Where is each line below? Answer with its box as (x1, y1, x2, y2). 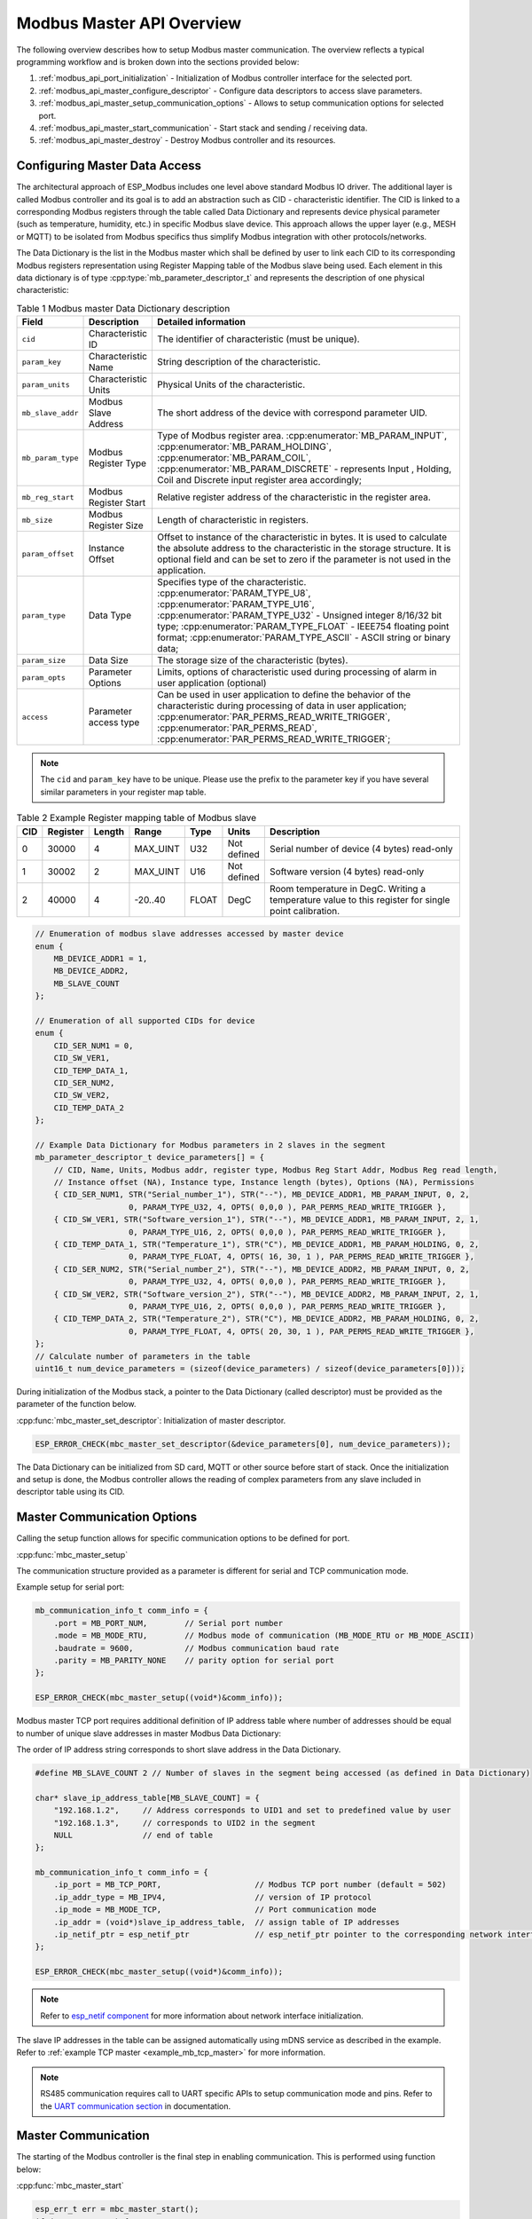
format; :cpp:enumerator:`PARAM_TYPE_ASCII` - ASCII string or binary (156, 631, 451, 644)
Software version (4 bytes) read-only (269, 865, 425, 878)
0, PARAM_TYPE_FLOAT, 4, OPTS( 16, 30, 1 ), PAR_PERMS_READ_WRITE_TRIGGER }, (129, 1252, 474, 1262)
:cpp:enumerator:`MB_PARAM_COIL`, (156, 452, 312, 464)
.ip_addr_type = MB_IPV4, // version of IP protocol (53, 1891, 372, 1902)
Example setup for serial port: (16, 1582, 125, 1592)
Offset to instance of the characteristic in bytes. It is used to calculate (156, 531, 448, 543)
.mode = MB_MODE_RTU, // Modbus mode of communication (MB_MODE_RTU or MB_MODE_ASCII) (53, 1631, 474, 1641)
